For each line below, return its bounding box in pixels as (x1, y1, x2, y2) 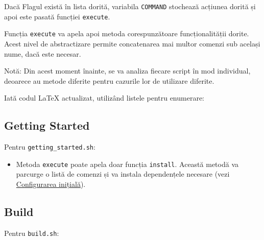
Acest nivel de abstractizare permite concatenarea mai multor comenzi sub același (4, 38, 260, 49)
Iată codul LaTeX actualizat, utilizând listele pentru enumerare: (4, 92, 205, 103)
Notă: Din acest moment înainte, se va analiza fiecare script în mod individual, (4, 65, 251, 76)
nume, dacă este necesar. (4, 48, 81, 59)
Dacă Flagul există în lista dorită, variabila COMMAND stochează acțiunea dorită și (4, 1, 256, 11)
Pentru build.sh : (4, 227, 59, 238)
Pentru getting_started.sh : (4, 141, 95, 152)
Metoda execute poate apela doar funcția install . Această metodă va (16, 158, 238, 169)
